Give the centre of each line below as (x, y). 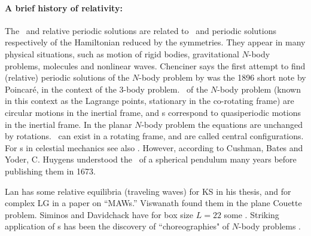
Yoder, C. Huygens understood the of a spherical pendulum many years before (151, 159)
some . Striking (251, 214)
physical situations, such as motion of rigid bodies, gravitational (122, 53)
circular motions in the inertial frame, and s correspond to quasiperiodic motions (153, 112)
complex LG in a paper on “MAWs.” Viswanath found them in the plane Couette (153, 203)
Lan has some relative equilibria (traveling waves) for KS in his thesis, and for (148, 191)
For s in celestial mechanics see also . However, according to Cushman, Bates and (154, 147)
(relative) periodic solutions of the (67, 77)
